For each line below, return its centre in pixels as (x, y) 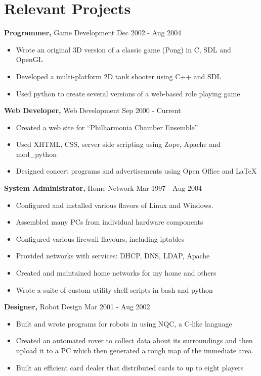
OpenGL (29, 59)
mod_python (36, 154)
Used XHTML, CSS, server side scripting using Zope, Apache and (118, 144)
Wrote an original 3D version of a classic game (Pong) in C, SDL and (123, 49)
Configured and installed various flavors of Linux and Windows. (115, 205)
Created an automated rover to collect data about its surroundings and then (134, 340)
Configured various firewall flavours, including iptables (100, 238)
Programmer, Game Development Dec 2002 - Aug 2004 (93, 33)
